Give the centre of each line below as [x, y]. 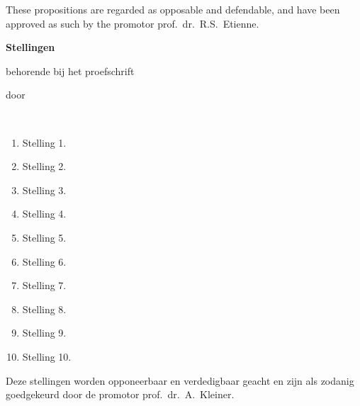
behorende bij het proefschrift [70, 71]
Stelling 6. [44, 261]
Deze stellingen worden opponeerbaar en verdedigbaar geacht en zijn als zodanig [180, 380]
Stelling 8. [44, 309]
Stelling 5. [44, 237]
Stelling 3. [44, 190]
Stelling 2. [44, 166]
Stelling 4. [44, 214]
